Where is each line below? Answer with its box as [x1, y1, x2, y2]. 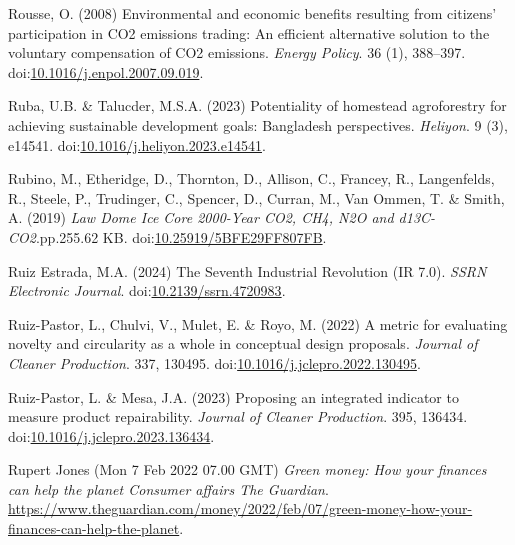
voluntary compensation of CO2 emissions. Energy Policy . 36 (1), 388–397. [8, 42, 466, 63]
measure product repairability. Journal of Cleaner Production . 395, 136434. [8, 406, 468, 427]
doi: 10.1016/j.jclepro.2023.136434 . [8, 425, 215, 446]
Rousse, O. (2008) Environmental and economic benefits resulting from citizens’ [8, 3, 497, 23]
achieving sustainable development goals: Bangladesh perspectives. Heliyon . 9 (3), [8, 114, 508, 135]
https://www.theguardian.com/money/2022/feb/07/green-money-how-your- [8, 498, 473, 519]
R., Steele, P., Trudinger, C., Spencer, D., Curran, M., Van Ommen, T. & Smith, [8, 187, 505, 208]
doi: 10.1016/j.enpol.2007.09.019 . [8, 61, 204, 82]
